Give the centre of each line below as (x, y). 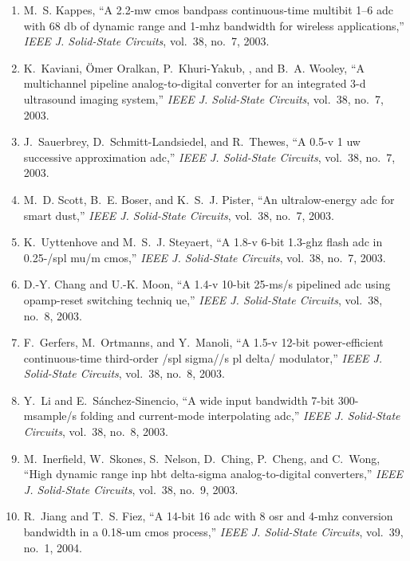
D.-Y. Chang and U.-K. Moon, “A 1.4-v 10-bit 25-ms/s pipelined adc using (207, 284)
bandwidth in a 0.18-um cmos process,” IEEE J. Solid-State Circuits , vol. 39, (213, 532)
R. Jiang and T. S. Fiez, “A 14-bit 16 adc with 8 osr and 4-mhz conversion (208, 516)
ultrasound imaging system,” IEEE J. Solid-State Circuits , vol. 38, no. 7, (203, 98)
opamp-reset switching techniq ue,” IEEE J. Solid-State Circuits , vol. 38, (203, 299)
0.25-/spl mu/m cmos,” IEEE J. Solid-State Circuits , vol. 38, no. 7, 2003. (205, 257)
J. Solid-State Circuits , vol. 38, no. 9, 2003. (131, 489)
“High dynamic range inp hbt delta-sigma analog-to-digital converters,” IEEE (213, 474)
